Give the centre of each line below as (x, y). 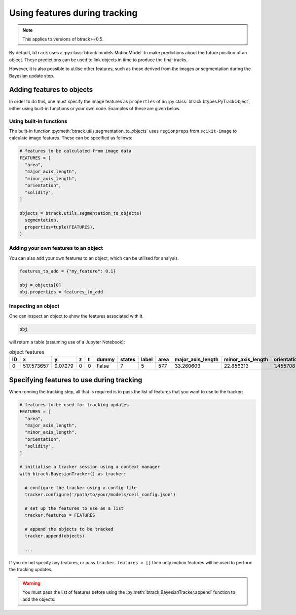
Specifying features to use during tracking (76, 380)
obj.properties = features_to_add (61, 292)
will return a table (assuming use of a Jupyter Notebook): (67, 342)
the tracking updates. (31, 570)
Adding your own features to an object (56, 248)
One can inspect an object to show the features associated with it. (76, 316)
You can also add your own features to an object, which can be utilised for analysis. (94, 258)
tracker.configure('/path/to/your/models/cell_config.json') (100, 494)
